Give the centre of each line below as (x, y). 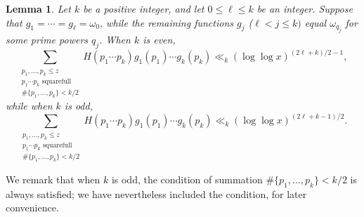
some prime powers (47, 39)
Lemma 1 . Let (38, 8)
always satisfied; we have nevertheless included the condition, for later (156, 193)
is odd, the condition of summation (187, 179)
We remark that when (53, 179)
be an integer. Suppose (305, 8)
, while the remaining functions (167, 22)
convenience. (32, 208)
